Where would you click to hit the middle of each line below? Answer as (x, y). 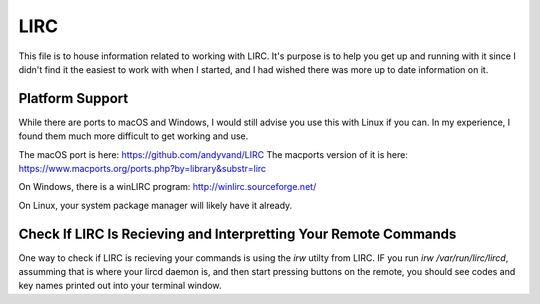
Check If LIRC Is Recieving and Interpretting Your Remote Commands (237, 233)
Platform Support (73, 98)
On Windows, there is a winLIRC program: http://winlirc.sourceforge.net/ (167, 187)
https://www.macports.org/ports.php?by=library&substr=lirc (142, 169)
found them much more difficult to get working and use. (133, 136)
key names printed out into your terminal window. (120, 286)
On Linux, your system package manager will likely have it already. (155, 205)
